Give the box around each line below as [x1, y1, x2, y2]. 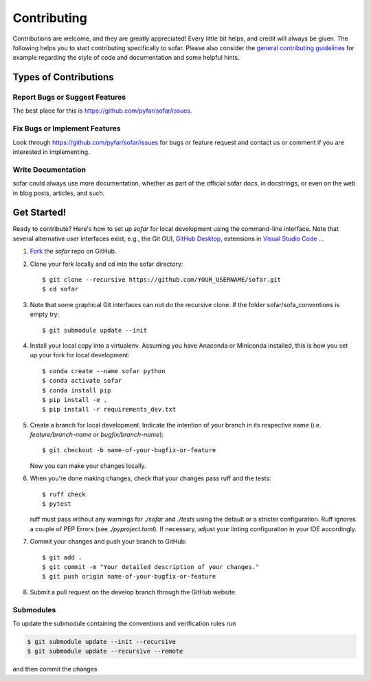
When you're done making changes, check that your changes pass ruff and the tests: [30, 474, 271, 482]
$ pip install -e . [42, 396, 108, 403]
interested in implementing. [12, 148, 90, 156]
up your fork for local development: [30, 351, 130, 359]
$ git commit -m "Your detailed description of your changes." [42, 563, 260, 570]
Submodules [12, 605, 56, 614]
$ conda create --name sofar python [42, 367, 166, 375]
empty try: [30, 310, 60, 319]
